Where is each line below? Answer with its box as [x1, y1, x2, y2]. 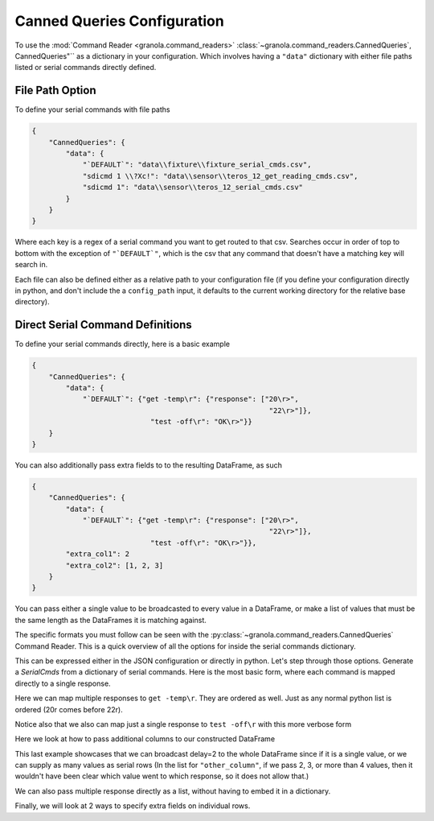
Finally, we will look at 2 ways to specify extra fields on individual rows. [14, 801, 251, 811]
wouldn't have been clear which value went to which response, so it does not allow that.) [14, 771, 309, 781]
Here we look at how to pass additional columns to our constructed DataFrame [14, 734, 276, 744]
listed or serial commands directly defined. [14, 63, 157, 72]
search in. [14, 260, 48, 270]
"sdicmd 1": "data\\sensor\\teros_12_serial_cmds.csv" [82, 183, 304, 192]
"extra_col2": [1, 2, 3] [65, 560, 164, 570]
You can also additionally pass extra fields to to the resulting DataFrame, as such [14, 460, 283, 470]
